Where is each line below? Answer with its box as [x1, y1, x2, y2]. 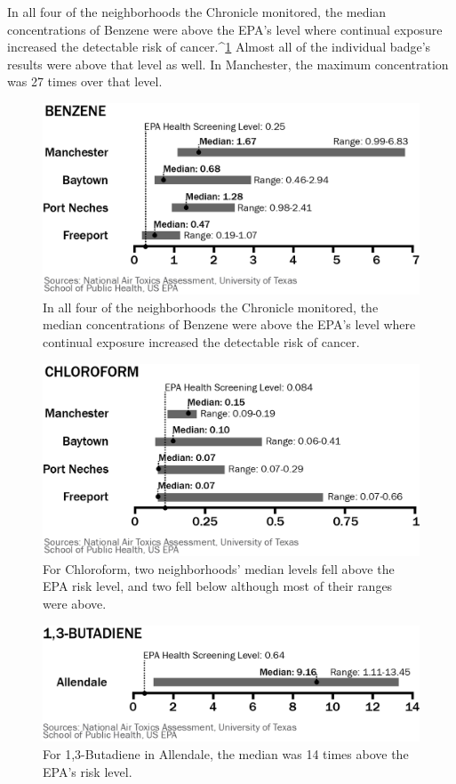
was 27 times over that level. [7, 72, 163, 91]
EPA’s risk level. [43, 762, 132, 780]
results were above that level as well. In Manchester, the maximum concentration [7, 54, 449, 73]
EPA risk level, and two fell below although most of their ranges [43, 577, 393, 595]
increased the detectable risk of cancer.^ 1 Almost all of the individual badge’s [7, 37, 431, 56]
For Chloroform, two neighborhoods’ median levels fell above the [43, 559, 395, 578]
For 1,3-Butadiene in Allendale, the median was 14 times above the [43, 745, 409, 764]
